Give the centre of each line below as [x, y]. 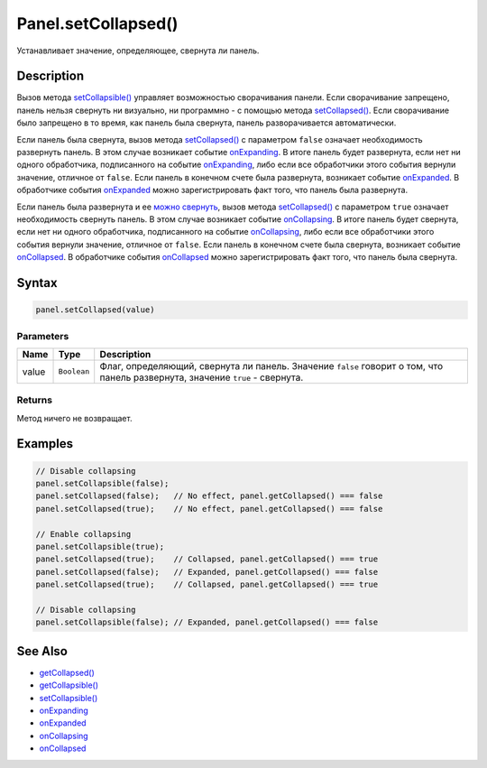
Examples [45, 444]
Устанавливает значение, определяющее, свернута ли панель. [138, 51]
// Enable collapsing [83, 534]
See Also [42, 651]
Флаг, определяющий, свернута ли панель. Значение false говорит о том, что [271, 365]
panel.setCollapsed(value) [95, 310]
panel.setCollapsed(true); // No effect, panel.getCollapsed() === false [209, 509]
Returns [35, 400]
